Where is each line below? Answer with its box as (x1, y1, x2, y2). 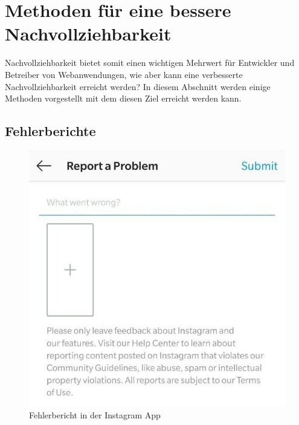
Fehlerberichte (5, 122, 96, 140)
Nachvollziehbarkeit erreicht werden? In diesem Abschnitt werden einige (5, 80, 271, 92)
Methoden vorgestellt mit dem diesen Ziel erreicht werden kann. (5, 92, 242, 105)
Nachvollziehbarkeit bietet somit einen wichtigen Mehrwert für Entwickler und (5, 56, 295, 69)
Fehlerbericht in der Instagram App (29, 408, 161, 421)
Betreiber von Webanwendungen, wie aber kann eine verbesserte (5, 68, 243, 80)
